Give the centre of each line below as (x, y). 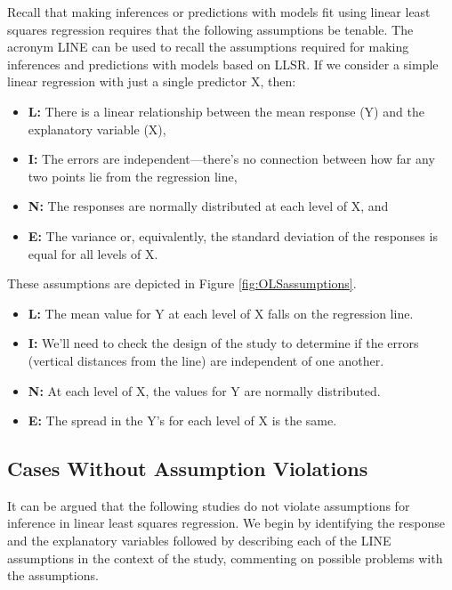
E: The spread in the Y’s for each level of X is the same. (182, 420)
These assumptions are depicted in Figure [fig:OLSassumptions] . (182, 283)
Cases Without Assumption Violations (188, 469)
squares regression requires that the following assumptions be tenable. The (210, 29)
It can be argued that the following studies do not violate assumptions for (209, 505)
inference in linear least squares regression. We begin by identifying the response (226, 523)
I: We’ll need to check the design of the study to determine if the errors (223, 343)
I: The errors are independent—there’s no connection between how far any (231, 159)
